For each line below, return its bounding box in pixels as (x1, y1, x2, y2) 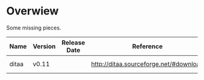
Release (61, 38, 86, 46)
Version (32, 42, 56, 51)
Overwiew (6, 4, 59, 18)
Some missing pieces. (6, 24, 62, 31)
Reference (132, 42, 163, 51)
